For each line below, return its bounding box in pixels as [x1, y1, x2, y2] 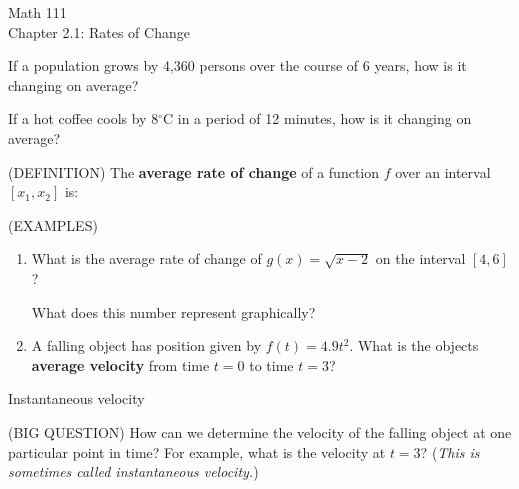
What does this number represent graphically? [31, 301, 316, 322]
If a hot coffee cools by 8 [8, 108, 159, 129]
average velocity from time [31, 354, 210, 375]
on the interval [375, 248, 466, 269]
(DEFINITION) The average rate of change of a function [8, 161, 380, 182]
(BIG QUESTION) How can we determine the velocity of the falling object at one [8, 421, 512, 442]
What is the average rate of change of [31, 248, 262, 269]
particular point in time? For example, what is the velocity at [8, 441, 386, 462]
